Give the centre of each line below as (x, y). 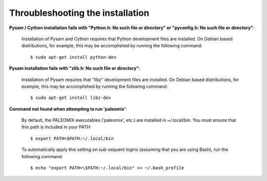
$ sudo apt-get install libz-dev (71, 98)
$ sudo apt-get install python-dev (73, 57)
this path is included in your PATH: (56, 127)
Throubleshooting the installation (79, 13)
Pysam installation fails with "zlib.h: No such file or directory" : (75, 68)
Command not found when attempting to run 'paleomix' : (68, 109)
